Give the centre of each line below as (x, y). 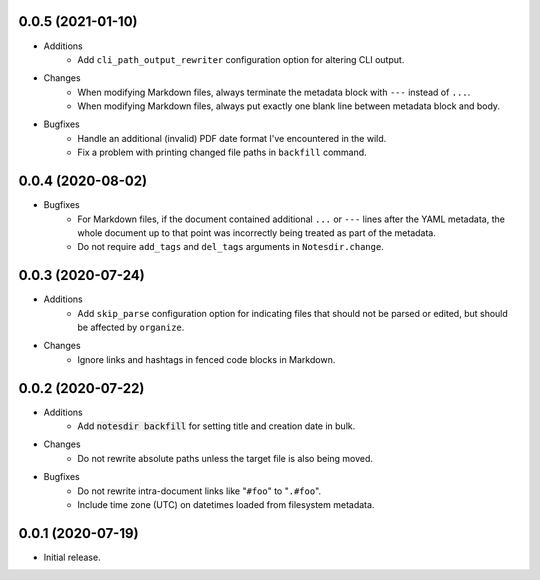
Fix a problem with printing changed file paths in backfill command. (222, 152)
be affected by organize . (131, 327)
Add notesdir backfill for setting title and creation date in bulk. (216, 426)
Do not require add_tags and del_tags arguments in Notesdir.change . (230, 247)
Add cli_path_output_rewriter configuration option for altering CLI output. (241, 59)
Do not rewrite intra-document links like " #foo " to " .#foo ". (199, 491)
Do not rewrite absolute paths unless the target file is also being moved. (225, 458)
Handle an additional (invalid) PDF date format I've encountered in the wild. (232, 138)
